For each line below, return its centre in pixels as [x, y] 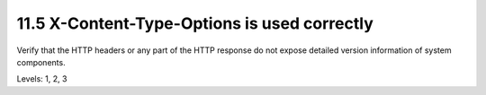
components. [41, 62]
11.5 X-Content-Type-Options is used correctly [195, 23]
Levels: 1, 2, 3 [42, 79]
